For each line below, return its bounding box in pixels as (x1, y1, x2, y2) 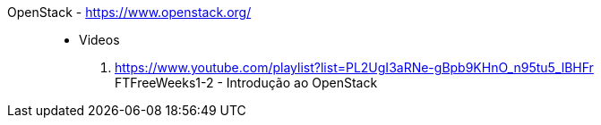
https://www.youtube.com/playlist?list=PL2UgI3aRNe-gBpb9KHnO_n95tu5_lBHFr (115, 60, 594, 75)
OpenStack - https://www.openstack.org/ (7, 4, 252, 20)
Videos (79, 32, 120, 47)
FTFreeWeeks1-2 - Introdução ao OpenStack (115, 75, 378, 90)
